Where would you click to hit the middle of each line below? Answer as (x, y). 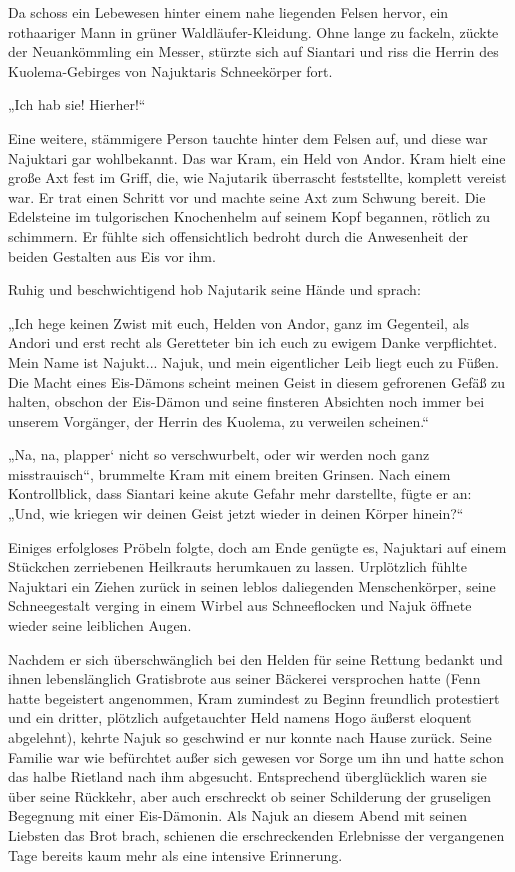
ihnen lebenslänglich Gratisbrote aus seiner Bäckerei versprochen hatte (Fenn (244, 678)
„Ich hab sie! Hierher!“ (77, 104)
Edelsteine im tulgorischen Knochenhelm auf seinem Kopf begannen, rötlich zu (249, 216)
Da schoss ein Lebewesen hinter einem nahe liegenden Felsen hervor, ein (228, 12)
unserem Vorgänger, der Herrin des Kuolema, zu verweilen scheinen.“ (218, 420)
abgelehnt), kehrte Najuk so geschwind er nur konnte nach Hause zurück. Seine (250, 737)
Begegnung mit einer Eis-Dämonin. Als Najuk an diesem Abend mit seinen (238, 815)
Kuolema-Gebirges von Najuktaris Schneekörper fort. (170, 70)
